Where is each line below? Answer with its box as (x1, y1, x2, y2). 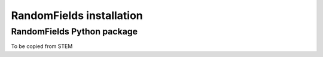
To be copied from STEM (11, 43, 73, 50)
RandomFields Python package (11, 26, 138, 37)
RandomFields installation (11, 9, 143, 22)
